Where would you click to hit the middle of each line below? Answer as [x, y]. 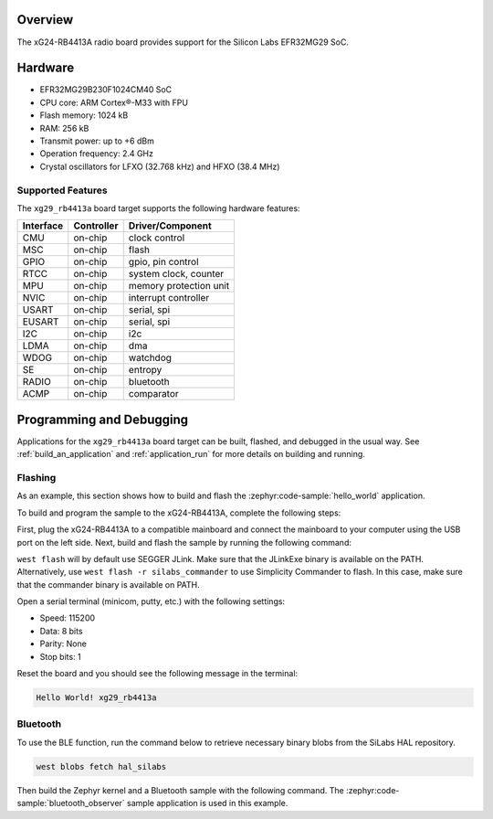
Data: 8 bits [61, 631]
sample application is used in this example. [207, 803]
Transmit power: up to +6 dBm [97, 141]
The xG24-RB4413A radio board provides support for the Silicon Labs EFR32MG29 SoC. [183, 42]
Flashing [37, 477]
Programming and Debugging [103, 419]
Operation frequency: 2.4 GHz [97, 154]
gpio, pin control [164, 262]
